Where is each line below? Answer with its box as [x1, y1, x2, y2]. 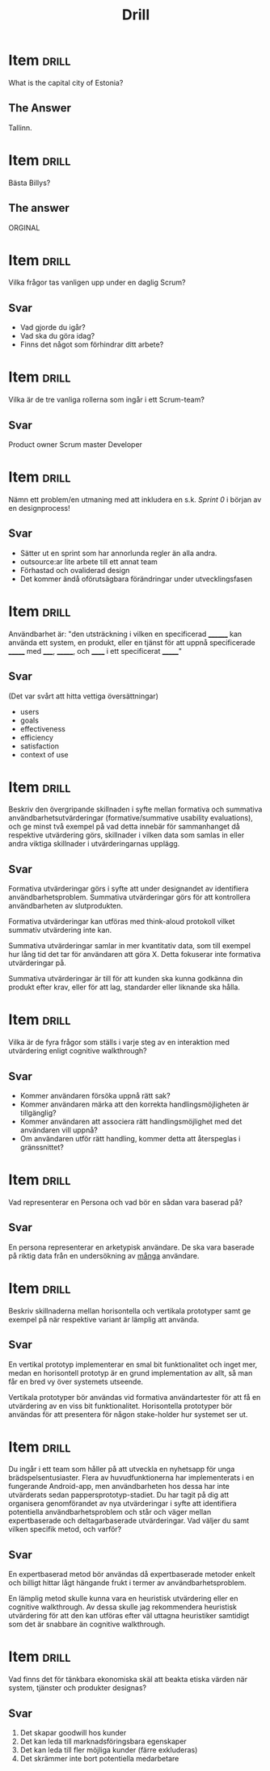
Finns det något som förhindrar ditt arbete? [19, 339, 164, 349]
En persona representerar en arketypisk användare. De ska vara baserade [8, 1242, 255, 1252]
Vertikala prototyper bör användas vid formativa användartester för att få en [8, 1392, 261, 1402]
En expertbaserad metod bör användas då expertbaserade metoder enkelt [8, 1570, 256, 1579]
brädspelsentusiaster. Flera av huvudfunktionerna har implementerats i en [8, 1473, 255, 1482]
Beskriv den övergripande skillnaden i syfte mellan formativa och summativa [8, 804, 263, 814]
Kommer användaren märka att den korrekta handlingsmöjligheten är [19, 1099, 250, 1109]
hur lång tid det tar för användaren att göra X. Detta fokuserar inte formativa [8, 950, 261, 959]
